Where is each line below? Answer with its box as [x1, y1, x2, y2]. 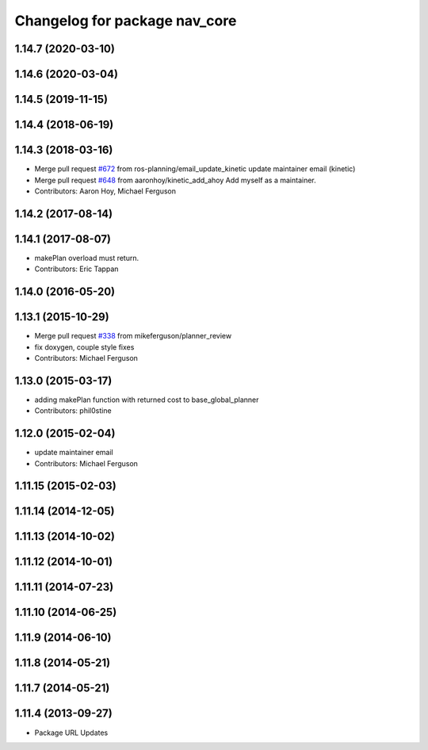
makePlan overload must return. [34, 253, 139, 262]
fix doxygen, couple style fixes [34, 342, 135, 352]
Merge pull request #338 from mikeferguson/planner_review [34, 331, 232, 341]
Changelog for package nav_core [14, 12, 237, 29]
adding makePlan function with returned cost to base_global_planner [34, 395, 259, 404]
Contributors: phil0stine [34, 406, 112, 415]
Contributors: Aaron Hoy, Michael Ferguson [34, 186, 176, 196]
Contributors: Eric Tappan [34, 264, 119, 274]
